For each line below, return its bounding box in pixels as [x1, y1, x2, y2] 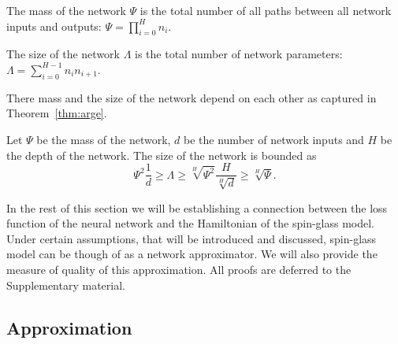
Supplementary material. [6, 276, 125, 293]
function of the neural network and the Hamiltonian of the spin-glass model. [6, 215, 375, 231]
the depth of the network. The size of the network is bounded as [6, 146, 317, 163]
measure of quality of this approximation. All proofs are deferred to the [6, 261, 352, 277]
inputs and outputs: [6, 17, 102, 34]
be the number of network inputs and [184, 131, 364, 147]
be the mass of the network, [36, 131, 171, 147]
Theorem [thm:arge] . [6, 105, 107, 121]
